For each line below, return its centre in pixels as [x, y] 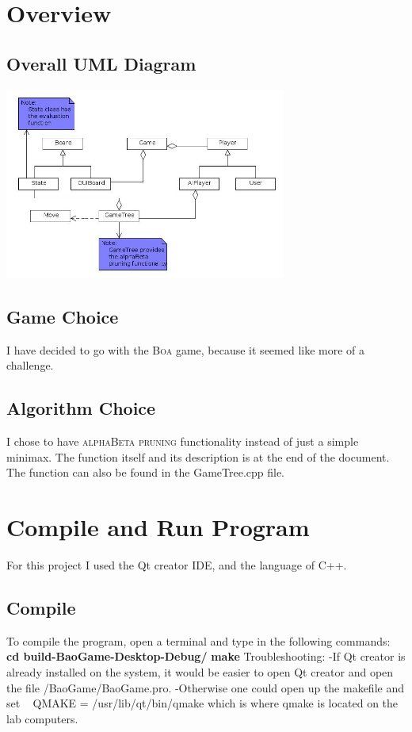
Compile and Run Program [158, 527]
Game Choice [63, 316]
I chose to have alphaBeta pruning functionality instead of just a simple [183, 441]
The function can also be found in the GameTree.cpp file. [146, 472]
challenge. [30, 365]
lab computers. [42, 718]
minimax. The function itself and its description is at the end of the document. [198, 456]
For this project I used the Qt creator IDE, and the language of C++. [177, 565]
